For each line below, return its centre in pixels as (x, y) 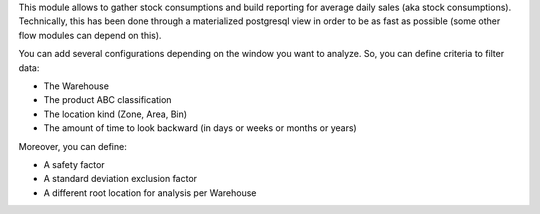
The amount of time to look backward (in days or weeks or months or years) (200, 128)
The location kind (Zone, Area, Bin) (115, 114)
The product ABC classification (107, 100)
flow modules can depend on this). (90, 35)
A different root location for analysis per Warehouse (150, 192)
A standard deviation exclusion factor (120, 179)
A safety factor (74, 164)
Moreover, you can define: (72, 146)
